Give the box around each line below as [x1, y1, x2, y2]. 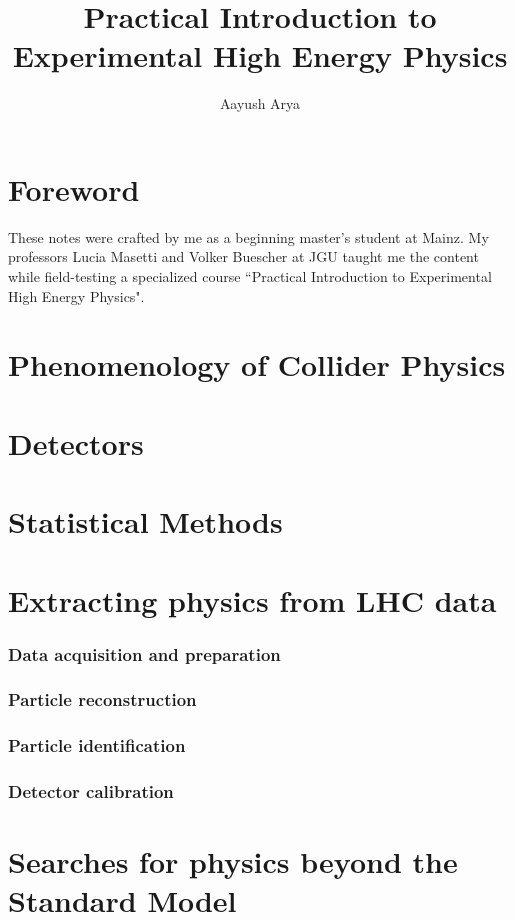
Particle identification [8, 733, 186, 758]
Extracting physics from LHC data [8, 579, 497, 620]
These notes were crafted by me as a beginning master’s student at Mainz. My [8, 226, 489, 247]
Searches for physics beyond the [8, 841, 458, 882]
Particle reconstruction [8, 687, 197, 712]
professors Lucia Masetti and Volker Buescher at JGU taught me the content [8, 246, 479, 267]
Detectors [8, 422, 144, 463]
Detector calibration [8, 779, 174, 804]
